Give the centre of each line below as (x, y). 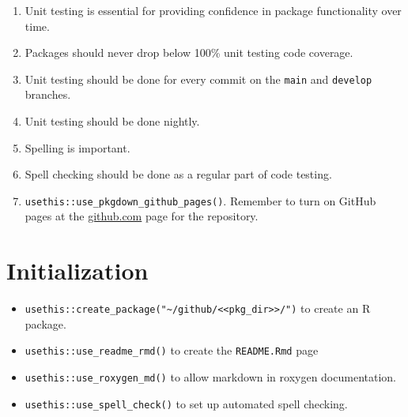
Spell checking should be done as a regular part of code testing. (178, 174)
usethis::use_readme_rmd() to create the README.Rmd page (172, 350)
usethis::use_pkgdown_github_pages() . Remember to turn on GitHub (200, 200)
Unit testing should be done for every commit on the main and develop (198, 79)
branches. (48, 94)
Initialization (77, 270)
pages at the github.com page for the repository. (142, 216)
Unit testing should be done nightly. (112, 121)
